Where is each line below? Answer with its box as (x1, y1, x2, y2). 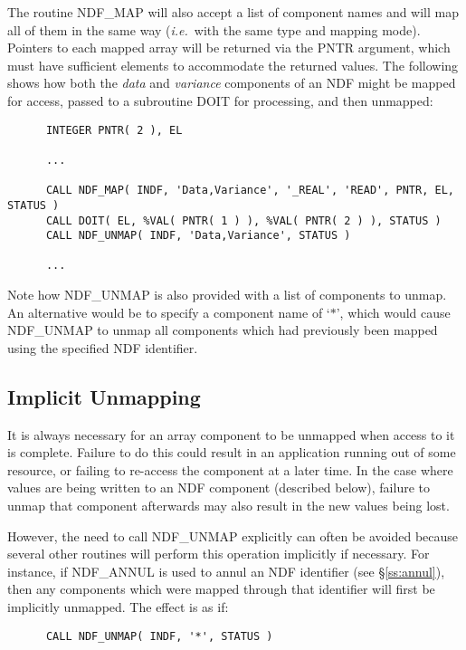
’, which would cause (336, 302, 451, 321)
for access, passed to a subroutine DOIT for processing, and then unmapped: (7, 91, 433, 110)
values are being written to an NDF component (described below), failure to (7, 478, 430, 497)
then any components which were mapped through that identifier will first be (7, 579, 435, 598)
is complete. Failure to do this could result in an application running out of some (7, 443, 456, 462)
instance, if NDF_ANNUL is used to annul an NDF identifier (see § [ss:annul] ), (7, 561, 445, 580)
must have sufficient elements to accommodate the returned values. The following (7, 55, 459, 74)
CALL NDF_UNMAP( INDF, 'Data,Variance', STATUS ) (45, 229, 351, 243)
